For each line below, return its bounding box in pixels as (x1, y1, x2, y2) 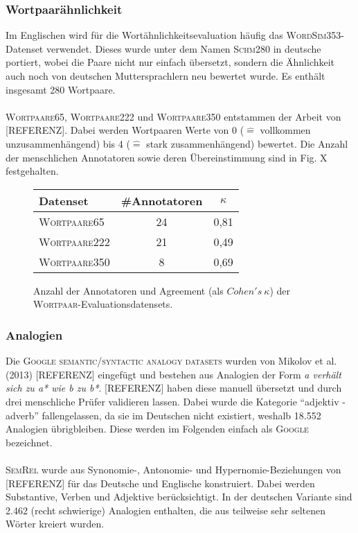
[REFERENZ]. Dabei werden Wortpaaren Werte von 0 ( (6, 123, 244, 137)
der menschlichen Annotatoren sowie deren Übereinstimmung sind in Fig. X (6, 150, 328, 164)
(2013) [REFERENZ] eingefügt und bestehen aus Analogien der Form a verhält (6, 367, 341, 381)
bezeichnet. (6, 435, 53, 449)
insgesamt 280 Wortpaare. (6, 82, 116, 96)
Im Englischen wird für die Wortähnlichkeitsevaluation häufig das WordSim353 (6, 28, 341, 42)
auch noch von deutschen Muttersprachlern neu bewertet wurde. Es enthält (6, 69, 325, 82)
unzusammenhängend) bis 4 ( (6, 136, 130, 150)
